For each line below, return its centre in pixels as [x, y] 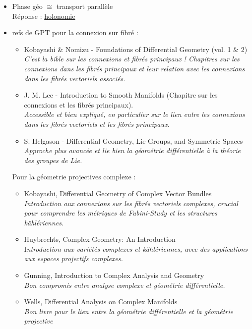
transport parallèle [85, 6]
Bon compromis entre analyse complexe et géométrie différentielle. [125, 285]
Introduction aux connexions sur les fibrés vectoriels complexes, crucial [131, 203]
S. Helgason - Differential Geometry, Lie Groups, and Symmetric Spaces [133, 140]
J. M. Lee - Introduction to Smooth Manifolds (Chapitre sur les [121, 95]
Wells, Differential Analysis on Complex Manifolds [101, 302]
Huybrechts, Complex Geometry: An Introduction [100, 239]
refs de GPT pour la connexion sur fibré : [75, 32]
